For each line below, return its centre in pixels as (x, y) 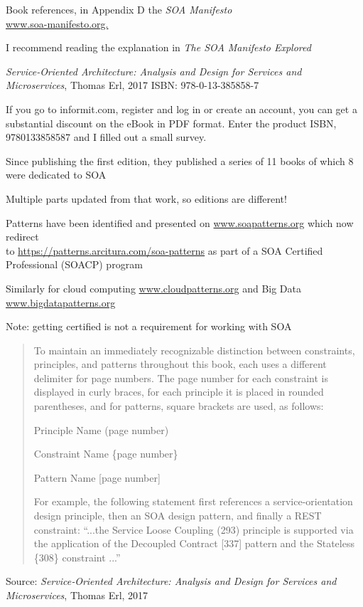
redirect (22, 237)
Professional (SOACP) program (74, 264)
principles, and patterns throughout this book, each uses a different (180, 364)
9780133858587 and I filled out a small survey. (106, 137)
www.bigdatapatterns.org (61, 302)
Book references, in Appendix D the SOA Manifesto (119, 9)
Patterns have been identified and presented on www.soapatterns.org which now (180, 222)
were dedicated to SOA (56, 175)
